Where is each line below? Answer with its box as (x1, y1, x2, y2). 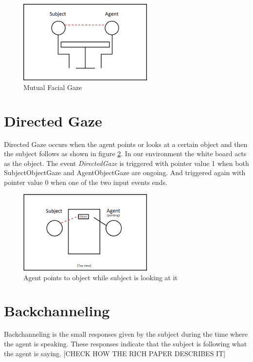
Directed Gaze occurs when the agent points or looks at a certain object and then (4, 139, 248, 149)
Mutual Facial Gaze (23, 82, 82, 92)
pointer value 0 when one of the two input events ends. (4, 177, 167, 187)
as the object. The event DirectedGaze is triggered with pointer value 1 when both (4, 158, 249, 168)
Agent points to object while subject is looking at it (23, 272, 178, 282)
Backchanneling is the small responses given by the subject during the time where (4, 329, 248, 339)
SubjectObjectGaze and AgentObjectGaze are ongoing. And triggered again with (4, 167, 246, 178)
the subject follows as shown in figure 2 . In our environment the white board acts (4, 148, 247, 159)
